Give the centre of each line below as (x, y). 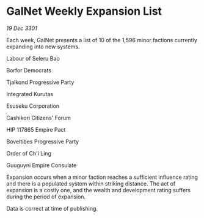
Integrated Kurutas (30, 94)
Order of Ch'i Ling (29, 153)
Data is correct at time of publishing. (52, 208)
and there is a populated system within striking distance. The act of (91, 183)
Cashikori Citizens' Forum (39, 118)
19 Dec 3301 (22, 28)
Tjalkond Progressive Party (40, 82)
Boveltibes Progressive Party (43, 141)
